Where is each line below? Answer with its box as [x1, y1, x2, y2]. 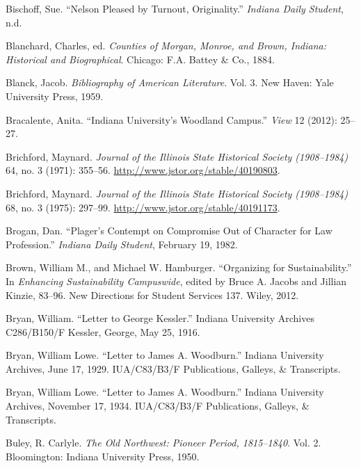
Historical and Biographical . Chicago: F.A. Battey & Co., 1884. [6, 51, 275, 66]
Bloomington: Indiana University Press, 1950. [6, 449, 200, 463]
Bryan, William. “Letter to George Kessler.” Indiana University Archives [6, 311, 314, 325]
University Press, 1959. [6, 88, 104, 103]
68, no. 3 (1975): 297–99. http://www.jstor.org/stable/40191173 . [6, 200, 280, 214]
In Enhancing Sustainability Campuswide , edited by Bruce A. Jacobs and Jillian [6, 273, 347, 288]
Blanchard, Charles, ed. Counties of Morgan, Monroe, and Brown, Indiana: [6, 38, 326, 53]
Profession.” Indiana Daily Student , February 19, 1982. [6, 236, 238, 251]
